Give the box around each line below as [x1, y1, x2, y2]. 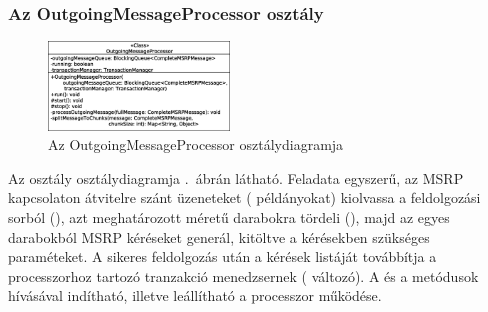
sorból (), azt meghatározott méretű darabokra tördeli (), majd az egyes [8, 206, 450, 227]
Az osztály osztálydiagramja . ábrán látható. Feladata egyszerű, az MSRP [8, 167, 464, 188]
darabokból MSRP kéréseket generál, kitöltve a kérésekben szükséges [8, 226, 430, 247]
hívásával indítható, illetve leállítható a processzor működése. [8, 285, 382, 306]
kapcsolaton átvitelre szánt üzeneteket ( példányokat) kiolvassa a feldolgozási [8, 187, 481, 208]
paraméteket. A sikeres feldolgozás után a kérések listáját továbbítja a [8, 246, 437, 267]
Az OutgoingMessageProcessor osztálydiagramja [48, 134, 344, 155]
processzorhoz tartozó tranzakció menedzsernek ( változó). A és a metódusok [8, 265, 479, 286]
